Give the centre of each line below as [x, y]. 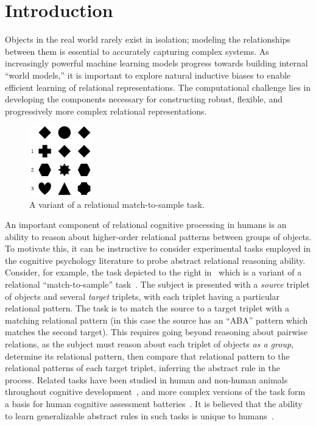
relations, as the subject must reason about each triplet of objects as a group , [149, 344]
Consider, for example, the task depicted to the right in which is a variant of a [153, 272]
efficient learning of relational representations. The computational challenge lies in [158, 87]
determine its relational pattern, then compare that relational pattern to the [147, 356]
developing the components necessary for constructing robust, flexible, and [144, 99]
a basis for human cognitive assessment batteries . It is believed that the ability [154, 403]
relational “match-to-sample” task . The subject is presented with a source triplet [157, 284]
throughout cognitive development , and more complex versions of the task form [155, 392]
